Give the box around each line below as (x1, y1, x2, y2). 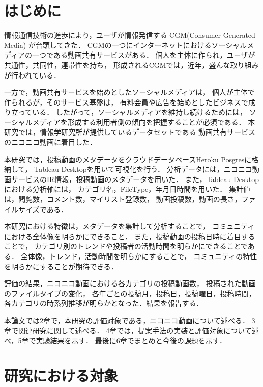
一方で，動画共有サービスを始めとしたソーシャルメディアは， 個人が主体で (4, 87, 255, 97)
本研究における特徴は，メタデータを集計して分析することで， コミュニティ (4, 221, 255, 231)
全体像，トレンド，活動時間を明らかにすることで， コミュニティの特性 (20, 251, 257, 261)
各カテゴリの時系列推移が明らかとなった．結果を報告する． (4, 298, 203, 308)
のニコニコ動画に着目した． (4, 137, 97, 147)
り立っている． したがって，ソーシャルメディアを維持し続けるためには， (4, 107, 247, 117)
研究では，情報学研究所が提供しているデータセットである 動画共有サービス (4, 126, 256, 137)
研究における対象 (4, 365, 119, 385)
